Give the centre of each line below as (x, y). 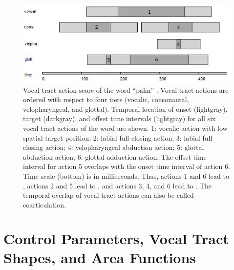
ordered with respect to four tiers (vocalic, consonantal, (106, 99)
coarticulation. (44, 204)
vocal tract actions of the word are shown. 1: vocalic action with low (125, 128)
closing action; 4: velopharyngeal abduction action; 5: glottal (114, 147)
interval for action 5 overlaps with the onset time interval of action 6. (127, 166)
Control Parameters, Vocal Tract (116, 238)
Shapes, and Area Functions (100, 257)
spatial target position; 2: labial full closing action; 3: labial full (118, 137)
